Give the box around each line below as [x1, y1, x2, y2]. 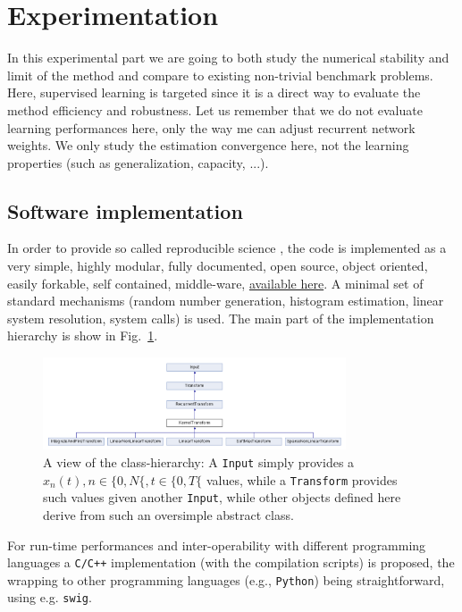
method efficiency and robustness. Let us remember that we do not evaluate [7, 100, 423, 119]
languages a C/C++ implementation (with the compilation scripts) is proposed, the [7, 553, 455, 572]
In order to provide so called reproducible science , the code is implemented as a [7, 239, 447, 257]
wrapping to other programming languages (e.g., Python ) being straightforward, [7, 570, 445, 589]
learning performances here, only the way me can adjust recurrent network [7, 118, 416, 137]
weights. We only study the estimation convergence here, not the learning [7, 136, 409, 155]
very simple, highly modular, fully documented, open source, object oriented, [7, 256, 428, 275]
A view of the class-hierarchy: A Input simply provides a [43, 452, 355, 471]
